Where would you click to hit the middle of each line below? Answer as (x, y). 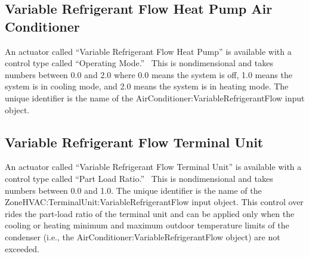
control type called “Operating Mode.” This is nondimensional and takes (139, 63)
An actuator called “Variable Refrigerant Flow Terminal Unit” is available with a (153, 167)
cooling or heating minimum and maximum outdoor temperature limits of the (147, 225)
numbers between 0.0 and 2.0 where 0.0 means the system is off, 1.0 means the (149, 74)
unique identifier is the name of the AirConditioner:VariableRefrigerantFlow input (155, 97)
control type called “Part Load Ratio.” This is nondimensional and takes (139, 178)
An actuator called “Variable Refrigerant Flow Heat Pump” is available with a (148, 51)
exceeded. (22, 248)
